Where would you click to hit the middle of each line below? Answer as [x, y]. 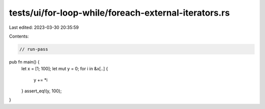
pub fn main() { [24, 62]
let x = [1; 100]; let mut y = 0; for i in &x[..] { [65, 69]
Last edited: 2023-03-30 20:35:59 [44, 27]
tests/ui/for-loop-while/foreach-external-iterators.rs [119, 13]
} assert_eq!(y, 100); [41, 91]
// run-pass [34, 49]
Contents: [19, 36]
